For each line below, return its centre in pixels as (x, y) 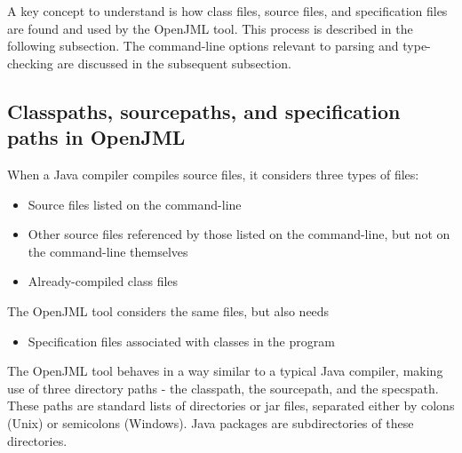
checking (30, 63)
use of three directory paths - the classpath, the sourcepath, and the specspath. (223, 388)
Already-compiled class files (103, 281)
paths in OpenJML (96, 137)
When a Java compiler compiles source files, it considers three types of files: (213, 174)
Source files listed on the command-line (135, 204)
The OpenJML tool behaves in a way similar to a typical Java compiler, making (225, 371)
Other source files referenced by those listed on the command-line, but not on (239, 234)
